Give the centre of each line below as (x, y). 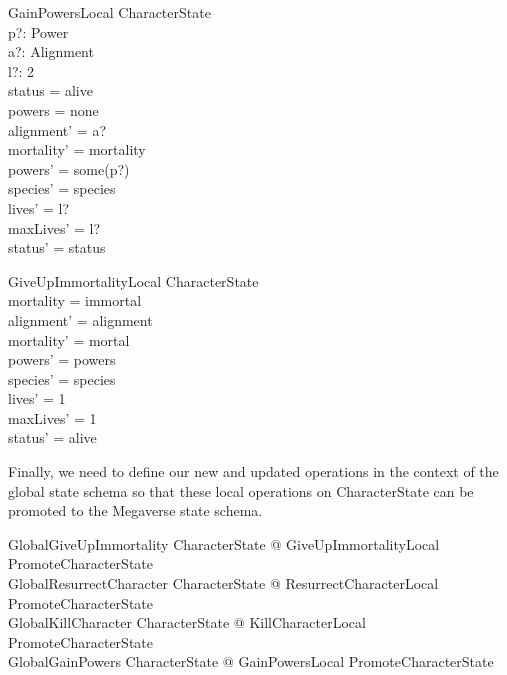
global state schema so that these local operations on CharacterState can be (241, 490)
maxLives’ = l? (54, 227)
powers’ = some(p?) (69, 168)
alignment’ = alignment (80, 319)
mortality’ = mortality (77, 149)
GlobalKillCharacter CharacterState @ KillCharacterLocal (187, 622)
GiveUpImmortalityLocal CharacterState (133, 280)
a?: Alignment (51, 51)
